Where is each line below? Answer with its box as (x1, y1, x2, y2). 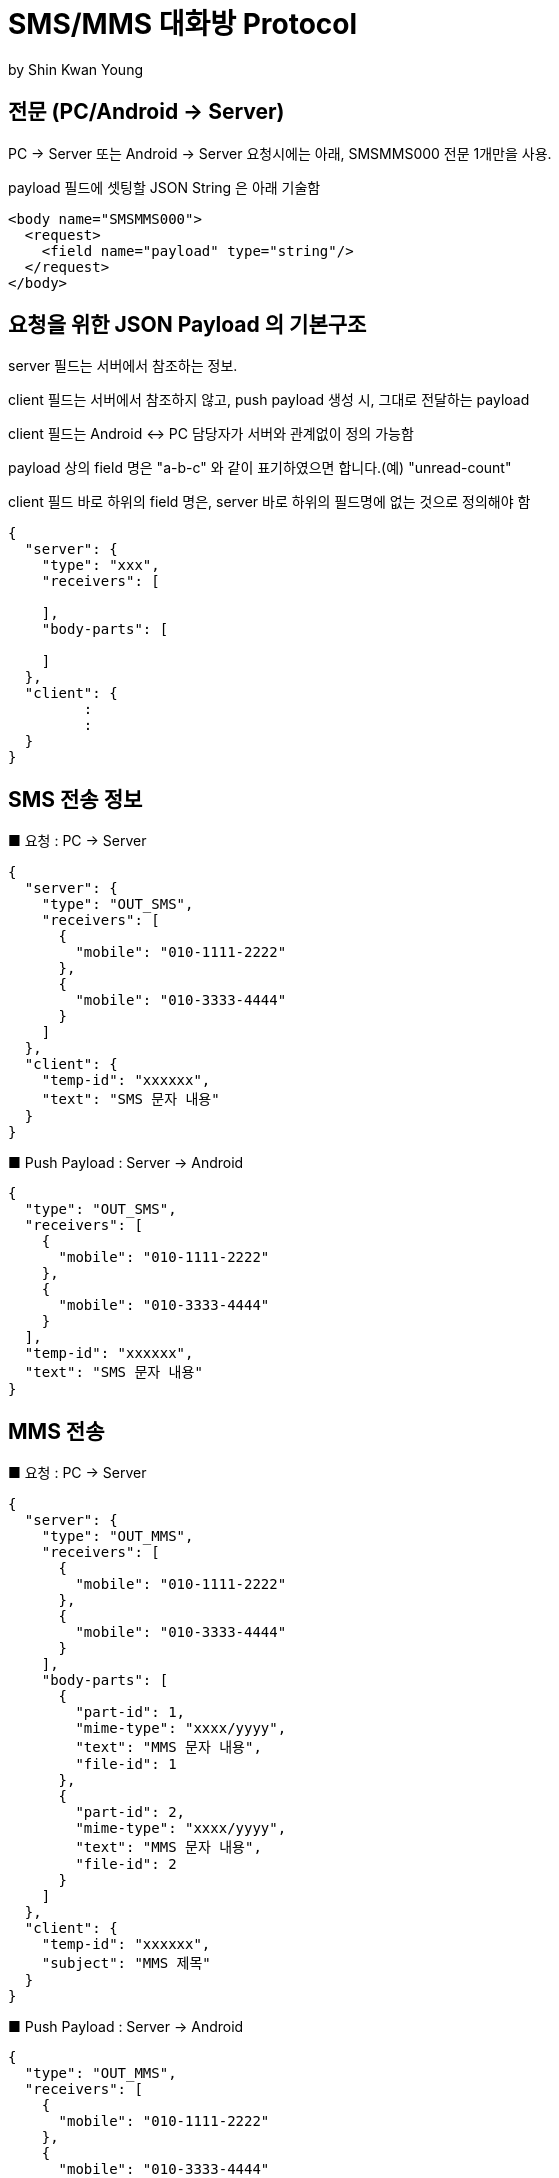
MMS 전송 (8, 1418, 105, 1444)
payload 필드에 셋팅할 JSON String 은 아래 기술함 (8, 178, 321, 196)
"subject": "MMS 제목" (41, 1955, 211, 1972)
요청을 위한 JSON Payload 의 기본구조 (8, 312, 367, 338)
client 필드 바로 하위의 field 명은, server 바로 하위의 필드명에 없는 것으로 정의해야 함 (8, 493, 531, 511)
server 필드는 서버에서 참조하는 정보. (8, 357, 238, 375)
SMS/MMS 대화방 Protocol (8, 7, 358, 41)
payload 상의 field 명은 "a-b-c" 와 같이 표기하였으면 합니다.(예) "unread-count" (8, 459, 512, 477)
